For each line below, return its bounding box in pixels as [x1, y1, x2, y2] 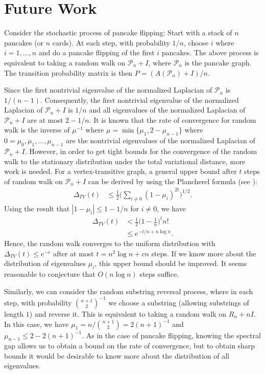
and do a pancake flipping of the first [38, 47, 155, 58]
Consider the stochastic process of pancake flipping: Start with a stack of [4, 27, 232, 38]
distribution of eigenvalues [4, 258, 86, 269]
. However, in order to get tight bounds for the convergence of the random [25, 146, 257, 157]
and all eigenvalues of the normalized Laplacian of [89, 104, 246, 115]
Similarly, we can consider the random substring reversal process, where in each [4, 285, 253, 296]
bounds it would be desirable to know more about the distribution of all [4, 350, 230, 361]
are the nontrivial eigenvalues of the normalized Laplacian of [66, 135, 255, 146]
